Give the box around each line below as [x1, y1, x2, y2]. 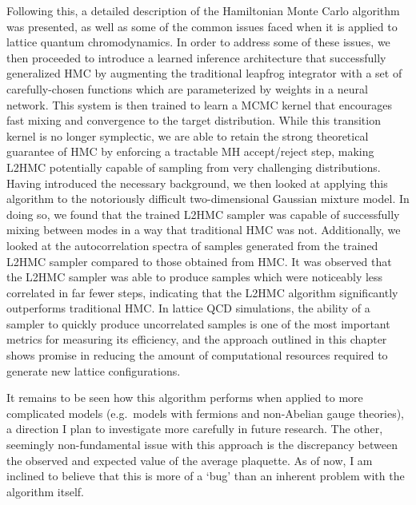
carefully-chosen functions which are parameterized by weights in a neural [6, 80, 368, 97]
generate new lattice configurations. [6, 362, 181, 379]
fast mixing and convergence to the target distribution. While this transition [6, 112, 381, 129]
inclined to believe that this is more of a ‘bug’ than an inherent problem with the [6, 467, 405, 484]
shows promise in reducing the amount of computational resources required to [6, 347, 388, 364]
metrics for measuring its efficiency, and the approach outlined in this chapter [6, 331, 387, 348]
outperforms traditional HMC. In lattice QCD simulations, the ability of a [6, 300, 370, 316]
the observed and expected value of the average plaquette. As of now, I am [6, 451, 373, 468]
